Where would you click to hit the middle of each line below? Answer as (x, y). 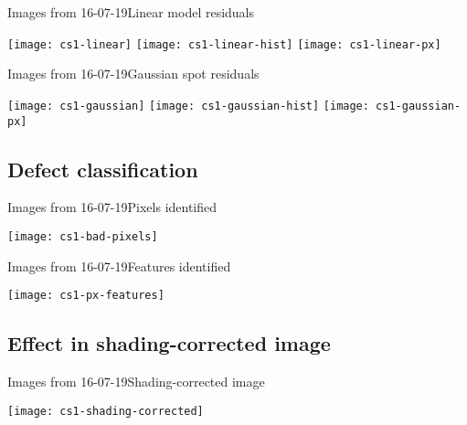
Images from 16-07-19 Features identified (119, 266)
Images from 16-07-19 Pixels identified (112, 207)
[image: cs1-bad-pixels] (83, 236)
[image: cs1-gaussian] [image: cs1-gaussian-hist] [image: (188, 106)
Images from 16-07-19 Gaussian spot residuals (133, 74)
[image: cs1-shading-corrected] (106, 411)
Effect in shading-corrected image (169, 343)
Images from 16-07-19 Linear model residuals (131, 12)
